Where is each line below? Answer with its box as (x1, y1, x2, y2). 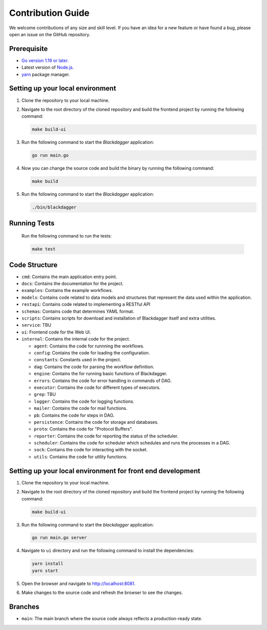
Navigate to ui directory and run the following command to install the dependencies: (21, 547, 194, 554)
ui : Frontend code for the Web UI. (21, 329, 91, 335)
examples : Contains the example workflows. (21, 288, 113, 293)
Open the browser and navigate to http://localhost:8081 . (21, 581, 136, 586)
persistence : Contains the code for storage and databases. (34, 419, 159, 425)
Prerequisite (9, 45, 48, 53)
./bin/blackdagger (32, 204, 77, 210)
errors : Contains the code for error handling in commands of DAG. (34, 378, 172, 384)
